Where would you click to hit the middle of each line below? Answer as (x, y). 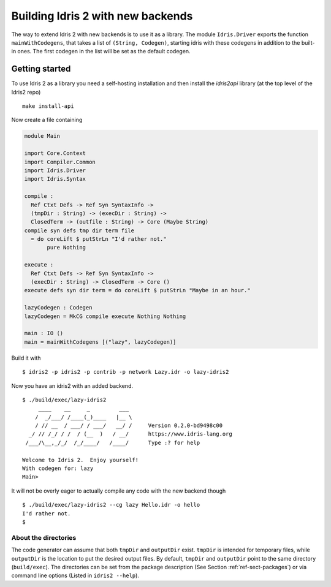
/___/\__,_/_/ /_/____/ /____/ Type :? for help (113, 442)
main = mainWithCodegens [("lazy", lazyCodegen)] (100, 342)
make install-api (48, 106)
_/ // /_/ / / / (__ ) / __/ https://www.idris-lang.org (130, 434)
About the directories (44, 537)
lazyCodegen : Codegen (58, 308)
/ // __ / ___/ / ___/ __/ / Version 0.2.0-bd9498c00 (129, 426)
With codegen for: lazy (58, 468)
